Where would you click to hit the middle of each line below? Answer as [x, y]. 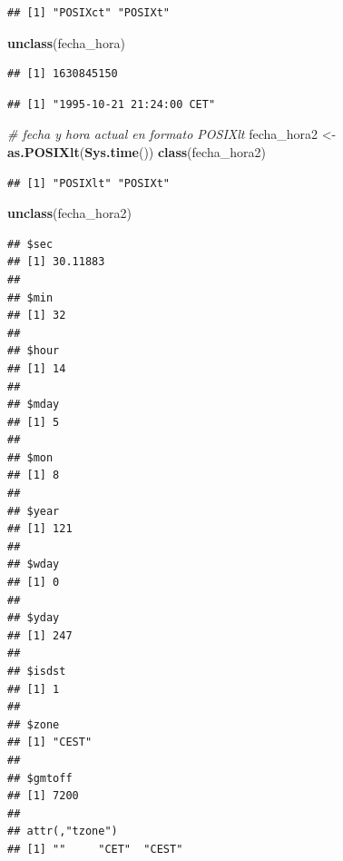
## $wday [34, 564]
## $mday [34, 405]
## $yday [34, 618]
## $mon [30, 457]
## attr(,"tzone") [63, 831]
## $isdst [37, 671]
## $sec [30, 244]
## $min [30, 297]
